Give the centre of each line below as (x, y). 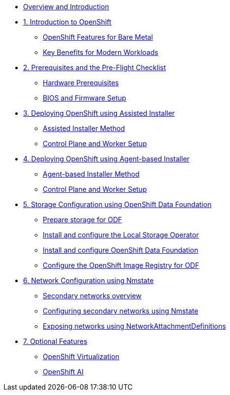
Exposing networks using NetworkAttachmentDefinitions (134, 326)
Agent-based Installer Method (91, 174)
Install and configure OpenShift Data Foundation (121, 250)
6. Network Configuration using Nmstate (88, 280)
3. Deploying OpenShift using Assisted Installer (99, 113)
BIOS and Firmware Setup (85, 98)
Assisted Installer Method (84, 128)
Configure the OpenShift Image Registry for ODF (121, 265)
